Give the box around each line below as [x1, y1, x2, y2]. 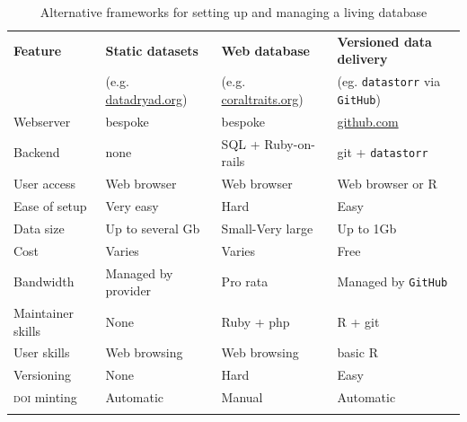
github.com [337, 111, 399, 130]
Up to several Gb [105, 218, 200, 237]
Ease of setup [13, 196, 87, 215]
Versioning [13, 365, 71, 384]
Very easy [105, 196, 159, 215]
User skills [13, 343, 70, 362]
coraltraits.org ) [221, 89, 304, 108]
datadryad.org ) [105, 89, 188, 108]
